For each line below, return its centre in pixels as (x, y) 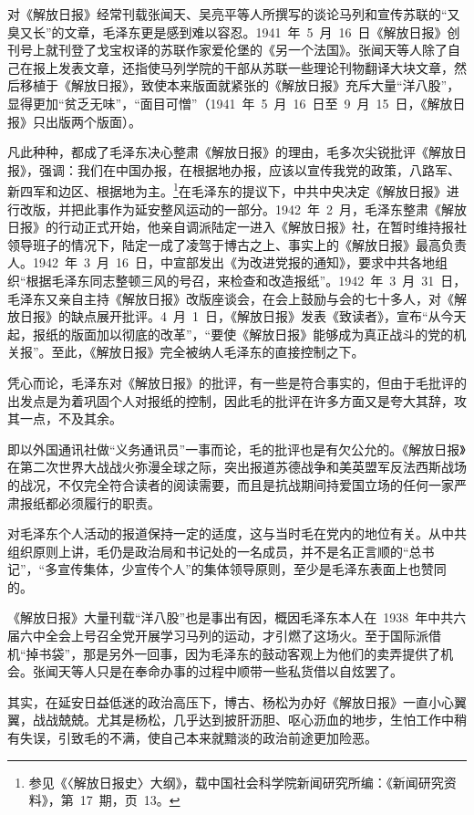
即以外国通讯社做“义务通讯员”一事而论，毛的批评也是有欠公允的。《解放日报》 (237, 449)
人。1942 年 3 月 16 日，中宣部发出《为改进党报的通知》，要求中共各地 (221, 262)
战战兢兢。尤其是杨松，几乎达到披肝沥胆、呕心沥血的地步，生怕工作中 (243, 720)
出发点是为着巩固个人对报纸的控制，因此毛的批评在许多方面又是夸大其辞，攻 (237, 400)
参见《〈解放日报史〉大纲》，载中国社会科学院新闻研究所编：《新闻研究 (236, 782)
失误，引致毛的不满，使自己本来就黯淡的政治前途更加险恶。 (198, 738)
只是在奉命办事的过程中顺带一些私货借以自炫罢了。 (249, 671)
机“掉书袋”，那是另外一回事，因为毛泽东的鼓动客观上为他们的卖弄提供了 (224, 653)
